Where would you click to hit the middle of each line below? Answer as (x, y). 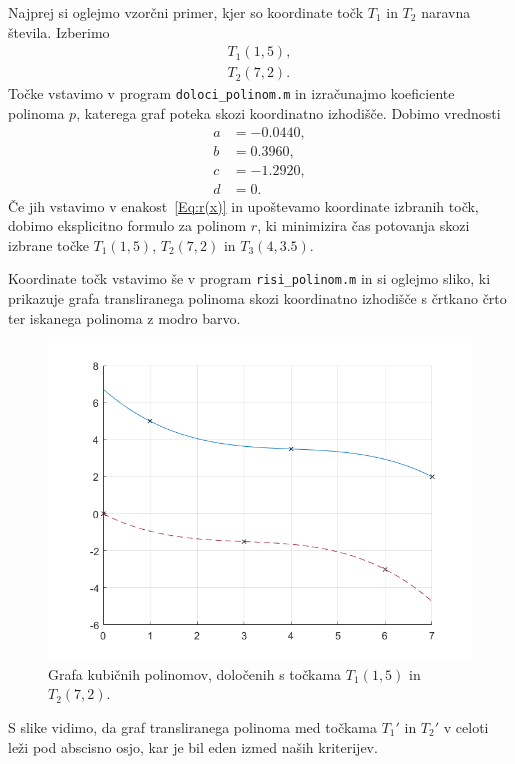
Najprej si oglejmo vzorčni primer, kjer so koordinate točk (186, 12)
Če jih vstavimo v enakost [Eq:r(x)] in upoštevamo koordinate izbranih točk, (243, 205)
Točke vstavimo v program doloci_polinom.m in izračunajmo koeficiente (231, 93)
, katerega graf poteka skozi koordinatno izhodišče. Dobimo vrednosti (288, 112)
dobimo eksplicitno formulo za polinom (127, 225)
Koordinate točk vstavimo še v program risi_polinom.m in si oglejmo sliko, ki (249, 278)
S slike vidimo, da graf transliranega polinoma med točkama (192, 727)
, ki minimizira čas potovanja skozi (363, 225)
